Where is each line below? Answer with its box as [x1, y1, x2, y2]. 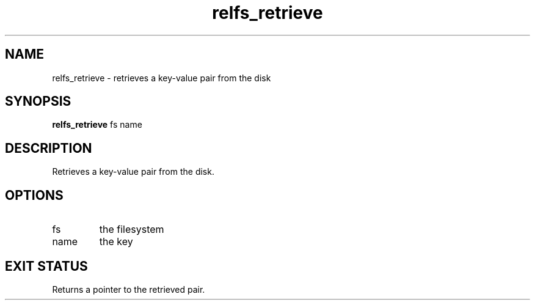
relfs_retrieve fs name [52, 119, 142, 130]
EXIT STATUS [5, 258, 88, 274]
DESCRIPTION [5, 140, 92, 156]
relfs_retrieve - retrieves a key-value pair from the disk [52, 72, 271, 83]
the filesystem [99, 223, 164, 236]
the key [99, 235, 133, 248]
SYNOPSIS [5, 94, 71, 109]
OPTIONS [5, 187, 64, 203]
